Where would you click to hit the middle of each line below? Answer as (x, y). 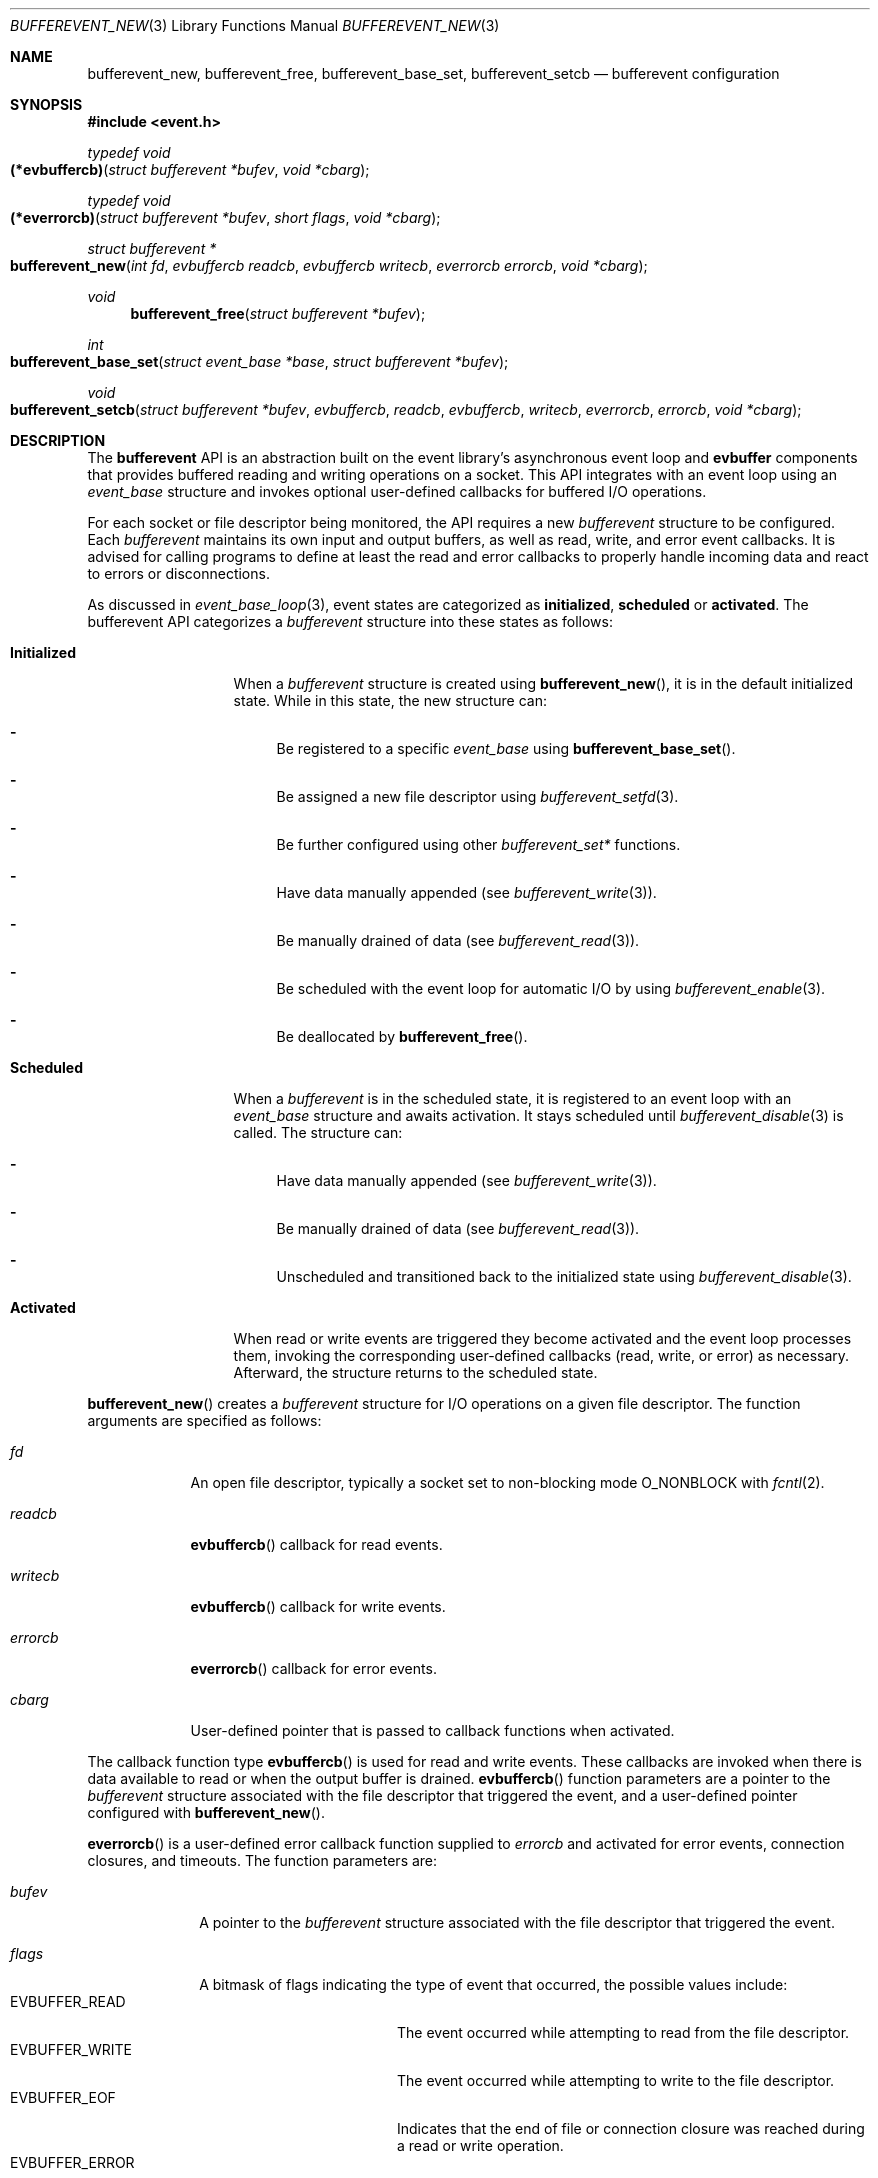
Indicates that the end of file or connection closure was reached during (631, 2128)
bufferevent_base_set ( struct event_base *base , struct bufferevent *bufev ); (259, 361)
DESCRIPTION (58, 440)
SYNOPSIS (46, 104)
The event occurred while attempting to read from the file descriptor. (623, 2032)
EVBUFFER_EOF (63, 2097)
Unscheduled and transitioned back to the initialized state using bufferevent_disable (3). (564, 1276)
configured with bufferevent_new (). (206, 1812)
